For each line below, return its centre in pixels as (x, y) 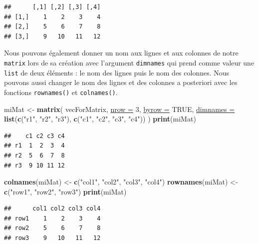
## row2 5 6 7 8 (52, 228)
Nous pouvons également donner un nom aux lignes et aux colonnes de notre (121, 53)
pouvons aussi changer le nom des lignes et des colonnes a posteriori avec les (121, 82)
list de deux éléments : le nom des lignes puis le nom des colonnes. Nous (117, 72)
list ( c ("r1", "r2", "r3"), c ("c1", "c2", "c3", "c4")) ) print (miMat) (100, 119)
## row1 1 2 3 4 (52, 218)
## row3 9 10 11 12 (52, 238)
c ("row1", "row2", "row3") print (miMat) (65, 191)
